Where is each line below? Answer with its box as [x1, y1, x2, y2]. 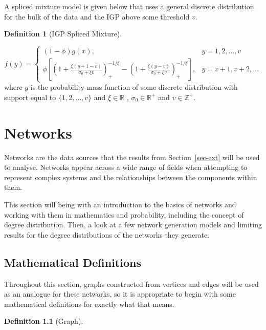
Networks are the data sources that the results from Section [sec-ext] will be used [4, 151, 260, 162]
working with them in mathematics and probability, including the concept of [4, 209, 244, 220]
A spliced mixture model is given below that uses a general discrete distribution [4, 1, 254, 11]
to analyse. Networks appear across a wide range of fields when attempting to [4, 162, 248, 172]
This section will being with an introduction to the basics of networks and [4, 199, 236, 210]
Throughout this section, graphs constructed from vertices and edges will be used [4, 278, 259, 289]
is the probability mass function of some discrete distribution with [30, 82, 238, 92]
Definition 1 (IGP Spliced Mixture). [4, 28, 122, 39]
